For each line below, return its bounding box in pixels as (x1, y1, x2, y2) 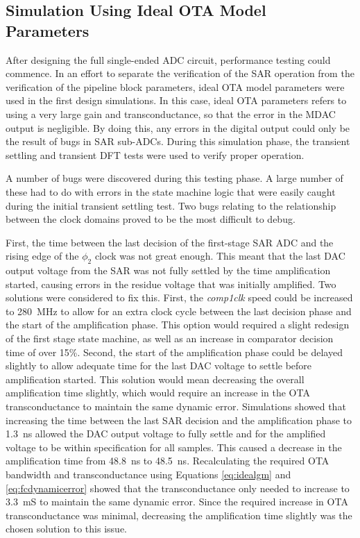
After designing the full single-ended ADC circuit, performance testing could (6, 52, 331, 67)
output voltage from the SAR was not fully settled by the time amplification (6, 263, 331, 278)
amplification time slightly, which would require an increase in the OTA (6, 385, 310, 400)
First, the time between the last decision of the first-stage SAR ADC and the (6, 235, 334, 249)
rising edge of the (6, 249, 79, 263)
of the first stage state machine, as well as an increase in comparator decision (6, 331, 334, 346)
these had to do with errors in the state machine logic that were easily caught (6, 184, 336, 199)
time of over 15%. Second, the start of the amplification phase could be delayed (6, 344, 343, 359)
